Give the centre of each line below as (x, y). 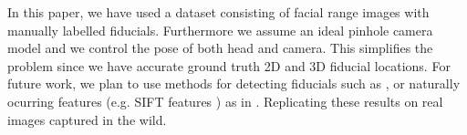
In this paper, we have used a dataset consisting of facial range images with (218, 12)
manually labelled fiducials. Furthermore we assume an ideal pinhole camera (220, 30)
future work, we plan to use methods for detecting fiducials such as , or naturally (234, 83)
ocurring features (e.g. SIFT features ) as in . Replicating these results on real (225, 101)
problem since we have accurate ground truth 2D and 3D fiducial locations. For (229, 65)
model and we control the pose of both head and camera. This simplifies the (220, 48)
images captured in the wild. (87, 119)
